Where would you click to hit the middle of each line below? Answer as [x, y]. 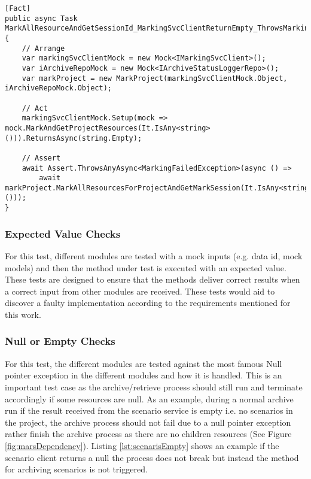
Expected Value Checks [63, 233]
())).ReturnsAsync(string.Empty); [74, 138]
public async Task [41, 18]
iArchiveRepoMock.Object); [58, 88]
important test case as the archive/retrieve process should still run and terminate [154, 386]
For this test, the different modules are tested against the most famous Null [144, 363]
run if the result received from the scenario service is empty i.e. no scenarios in [149, 410]
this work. [23, 314]
